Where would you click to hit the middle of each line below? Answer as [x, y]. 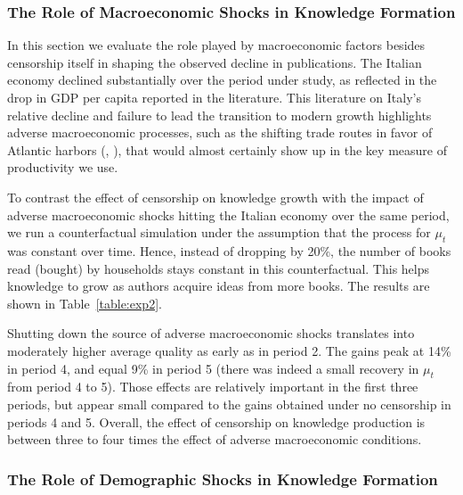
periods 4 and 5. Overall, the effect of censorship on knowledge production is [216, 421]
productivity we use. [63, 167]
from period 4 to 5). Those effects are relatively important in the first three [213, 387]
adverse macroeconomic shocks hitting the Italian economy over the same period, [228, 214]
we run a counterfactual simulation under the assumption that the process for [219, 232]
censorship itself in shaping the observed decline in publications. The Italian [215, 62]
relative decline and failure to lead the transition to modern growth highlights [219, 115]
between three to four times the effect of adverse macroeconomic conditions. [215, 439]
